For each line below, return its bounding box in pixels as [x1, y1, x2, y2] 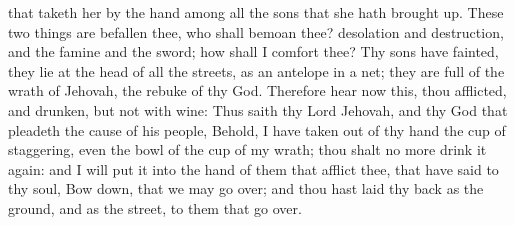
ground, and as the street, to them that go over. [8, 197, 302, 218]
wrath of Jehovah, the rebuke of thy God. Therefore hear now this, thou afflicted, [8, 80, 507, 101]
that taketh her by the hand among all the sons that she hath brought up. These [8, 2, 504, 22]
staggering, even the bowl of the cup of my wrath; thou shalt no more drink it [8, 139, 487, 160]
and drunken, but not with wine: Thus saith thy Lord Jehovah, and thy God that [8, 99, 508, 120]
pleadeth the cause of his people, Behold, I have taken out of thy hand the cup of [8, 119, 506, 140]
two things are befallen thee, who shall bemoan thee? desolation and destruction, [8, 21, 504, 42]
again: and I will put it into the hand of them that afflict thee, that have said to [8, 158, 499, 179]
